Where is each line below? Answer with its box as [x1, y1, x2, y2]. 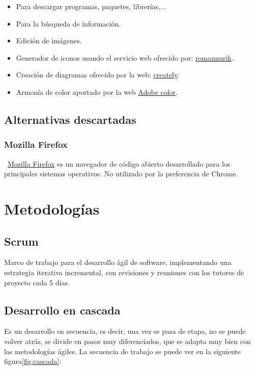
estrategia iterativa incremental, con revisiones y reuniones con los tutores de [4, 267, 244, 277]
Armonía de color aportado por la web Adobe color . [16, 86, 178, 97]
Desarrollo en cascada [4, 302, 121, 318]
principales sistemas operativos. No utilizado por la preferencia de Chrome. [4, 168, 238, 179]
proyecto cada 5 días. [4, 277, 70, 287]
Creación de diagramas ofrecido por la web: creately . [16, 69, 180, 80]
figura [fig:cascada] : [4, 356, 62, 366]
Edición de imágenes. [16, 35, 82, 46]
